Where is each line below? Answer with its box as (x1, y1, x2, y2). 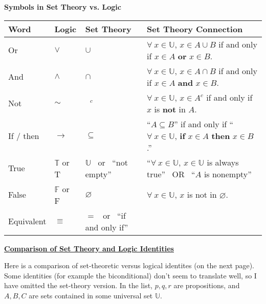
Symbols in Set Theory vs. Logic (4, 2, 121, 12)
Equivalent (8, 215, 47, 227)
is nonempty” (204, 168, 252, 180)
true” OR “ (147, 168, 195, 180)
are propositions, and (173, 280, 240, 291)
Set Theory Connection (147, 22, 243, 35)
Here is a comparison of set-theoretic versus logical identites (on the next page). (4, 260, 255, 271)
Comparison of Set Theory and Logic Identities (4, 243, 174, 253)
